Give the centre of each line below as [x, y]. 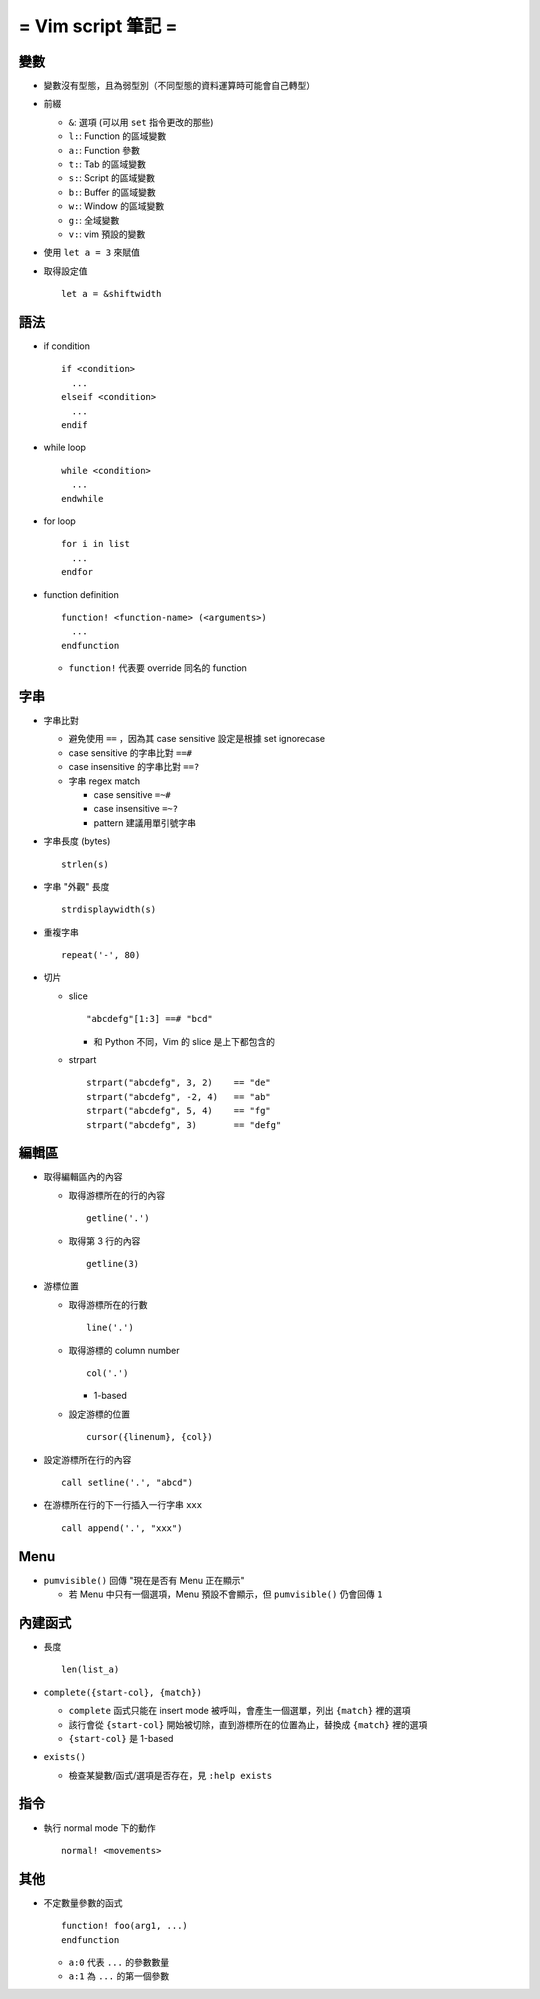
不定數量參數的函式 [83, 1902]
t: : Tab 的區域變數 [107, 164]
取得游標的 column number [124, 1350]
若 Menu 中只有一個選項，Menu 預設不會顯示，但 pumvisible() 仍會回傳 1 [225, 1594]
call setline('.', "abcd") [127, 1482]
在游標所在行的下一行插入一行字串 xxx [123, 1505]
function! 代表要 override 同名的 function [157, 668]
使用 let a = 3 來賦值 [91, 252]
